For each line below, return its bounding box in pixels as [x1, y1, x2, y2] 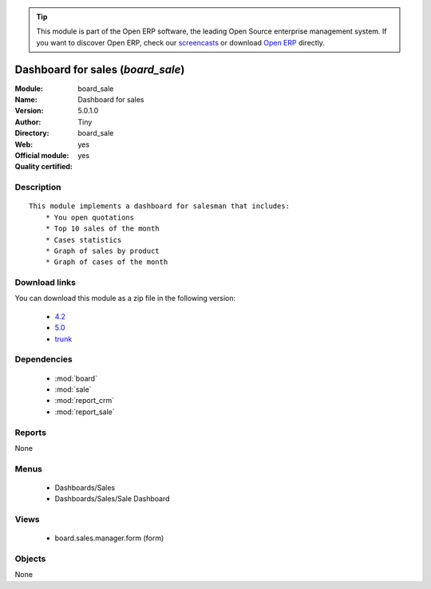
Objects [14, 553, 46, 564]
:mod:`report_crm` [54, 396, 115, 405]
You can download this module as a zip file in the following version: [14, 294, 236, 303]
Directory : [14, 128, 49, 138]
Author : [14, 117, 42, 127]
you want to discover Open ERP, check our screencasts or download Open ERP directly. [36, 38, 325, 47]
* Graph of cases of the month [45, 258, 168, 267]
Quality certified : [14, 162, 73, 172]
